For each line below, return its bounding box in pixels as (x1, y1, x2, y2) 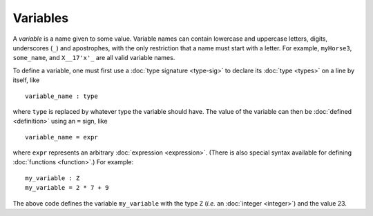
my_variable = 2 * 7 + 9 (25, 184, 109, 192)
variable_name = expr (25, 133, 98, 141)
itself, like (12, 76, 40, 84)
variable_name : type (25, 92, 98, 100)
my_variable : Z (25, 174, 80, 182)
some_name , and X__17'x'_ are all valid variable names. (12, 54, 175, 62)
